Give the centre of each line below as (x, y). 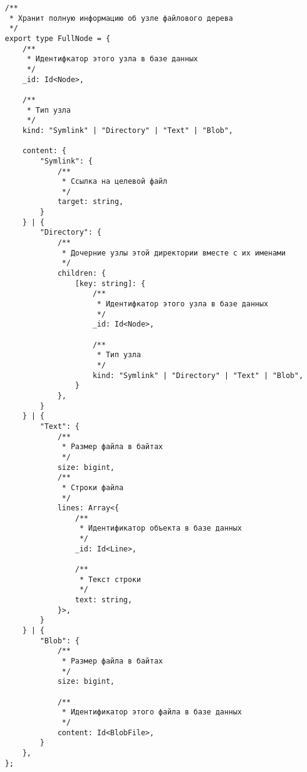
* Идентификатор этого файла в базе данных (152, 712)
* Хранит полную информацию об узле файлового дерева (121, 18)
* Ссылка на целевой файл (115, 182)
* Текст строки (110, 579)
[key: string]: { (110, 283)
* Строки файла (93, 487)
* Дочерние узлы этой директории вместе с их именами (174, 253)
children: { (81, 274)
